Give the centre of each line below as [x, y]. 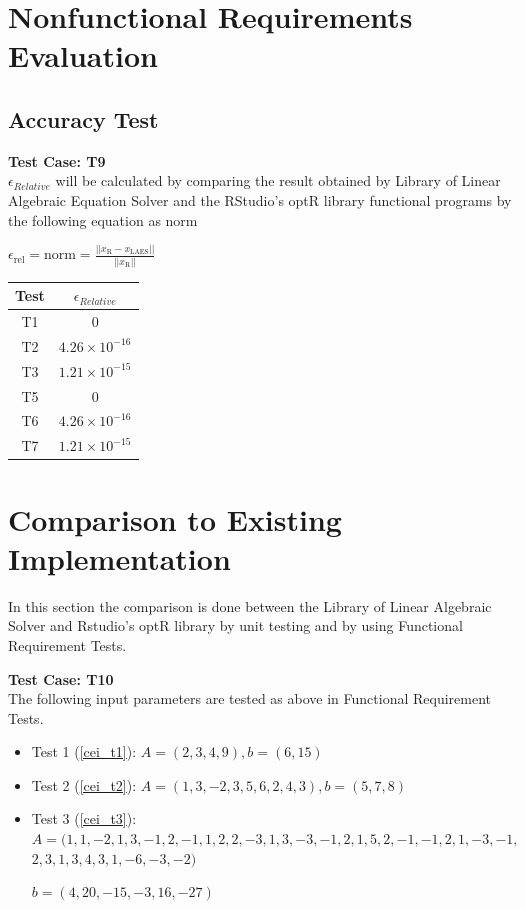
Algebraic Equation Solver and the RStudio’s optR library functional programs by [260, 199]
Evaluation [83, 55]
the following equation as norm [103, 219]
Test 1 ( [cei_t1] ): [84, 751]
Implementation [119, 557]
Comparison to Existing [175, 518]
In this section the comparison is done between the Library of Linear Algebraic [250, 605]
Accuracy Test [83, 118]
